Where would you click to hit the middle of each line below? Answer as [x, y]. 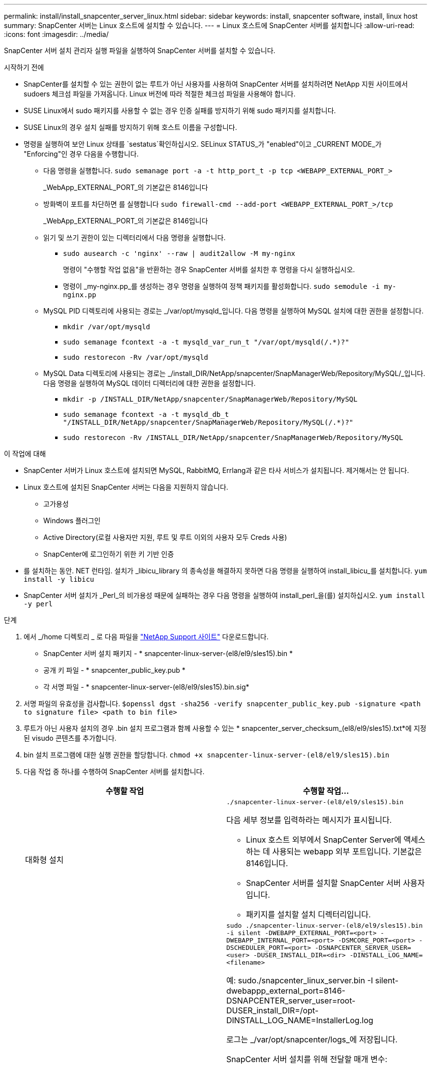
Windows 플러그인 [72, 520]
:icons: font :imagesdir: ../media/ [56, 34]
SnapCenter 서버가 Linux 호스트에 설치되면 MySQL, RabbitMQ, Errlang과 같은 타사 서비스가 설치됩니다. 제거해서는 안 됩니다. [216, 470]
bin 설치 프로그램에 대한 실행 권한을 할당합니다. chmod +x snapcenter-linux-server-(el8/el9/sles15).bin [207, 755]
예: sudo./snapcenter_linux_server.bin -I [300, 980]
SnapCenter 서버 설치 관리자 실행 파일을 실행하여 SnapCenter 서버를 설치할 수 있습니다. [140, 50]
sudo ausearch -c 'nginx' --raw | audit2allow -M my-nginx [179, 253]
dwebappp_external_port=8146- [286, 991]
